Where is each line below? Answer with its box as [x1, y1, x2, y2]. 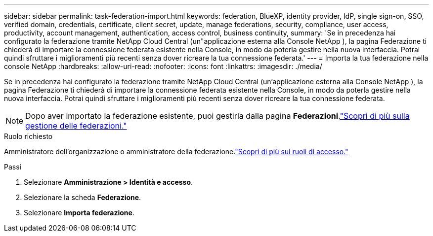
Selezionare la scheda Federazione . [24, 193, 141, 202]
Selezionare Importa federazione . [24, 208, 134, 217]
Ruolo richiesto [4, 132, 53, 140]
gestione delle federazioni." [25, 121, 127, 131]
